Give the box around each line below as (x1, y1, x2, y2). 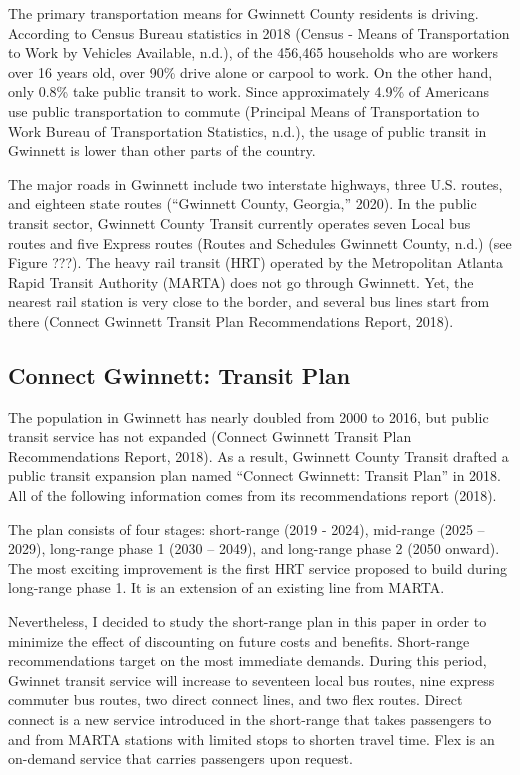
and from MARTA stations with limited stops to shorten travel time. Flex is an (8, 728, 495, 749)
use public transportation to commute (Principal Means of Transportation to (8, 100, 480, 121)
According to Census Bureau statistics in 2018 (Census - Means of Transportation (8, 22, 510, 43)
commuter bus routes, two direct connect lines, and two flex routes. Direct (8, 689, 463, 710)
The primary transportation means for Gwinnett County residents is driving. (8, 3, 479, 23)
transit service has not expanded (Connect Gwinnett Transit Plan (8, 426, 412, 447)
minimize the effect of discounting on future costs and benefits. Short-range (8, 630, 470, 651)
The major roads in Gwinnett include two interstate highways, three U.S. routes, (8, 173, 503, 194)
